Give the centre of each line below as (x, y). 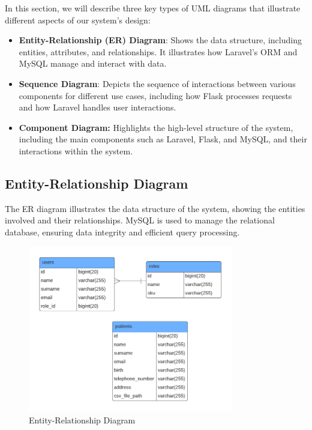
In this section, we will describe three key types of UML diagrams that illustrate (153, 8)
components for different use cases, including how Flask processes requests (155, 95)
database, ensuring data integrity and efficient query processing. (122, 232)
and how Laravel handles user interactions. (97, 107)
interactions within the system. (76, 150)
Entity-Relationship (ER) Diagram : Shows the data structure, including (160, 40)
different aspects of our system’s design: (78, 20)
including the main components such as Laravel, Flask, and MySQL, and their (163, 139)
